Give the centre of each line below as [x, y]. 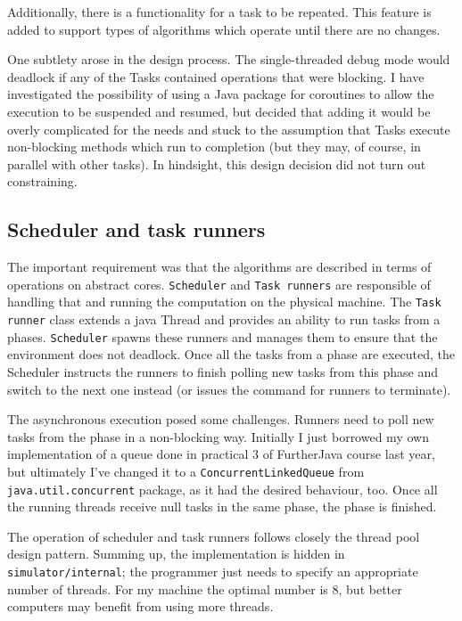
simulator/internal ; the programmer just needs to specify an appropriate [213, 572]
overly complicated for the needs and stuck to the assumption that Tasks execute [229, 129]
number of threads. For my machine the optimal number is [168, 588]
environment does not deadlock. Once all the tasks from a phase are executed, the [231, 354]
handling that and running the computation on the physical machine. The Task [224, 302]
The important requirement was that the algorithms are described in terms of [219, 267]
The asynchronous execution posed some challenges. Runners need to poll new [221, 419]
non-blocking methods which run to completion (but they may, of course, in [214, 147]
